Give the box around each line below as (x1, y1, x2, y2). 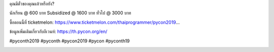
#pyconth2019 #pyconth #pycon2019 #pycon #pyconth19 (9, 38, 130, 44)
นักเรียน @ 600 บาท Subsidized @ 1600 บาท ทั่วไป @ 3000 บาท (9, 10, 131, 16)
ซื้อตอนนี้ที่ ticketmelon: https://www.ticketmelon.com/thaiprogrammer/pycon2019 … (9, 19, 180, 25)
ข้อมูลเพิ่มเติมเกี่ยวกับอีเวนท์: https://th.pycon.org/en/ (9, 28, 108, 35)
